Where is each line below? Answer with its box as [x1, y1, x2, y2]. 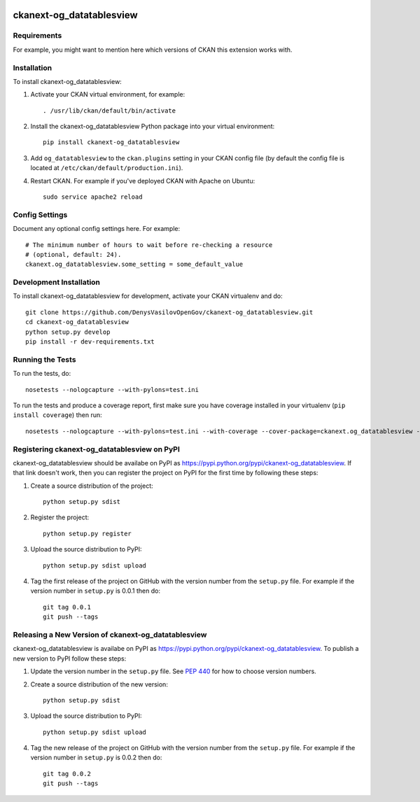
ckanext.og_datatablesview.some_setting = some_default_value [25, 260, 244, 269]
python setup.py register [43, 529, 132, 537]
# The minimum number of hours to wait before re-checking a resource [25, 241, 273, 248]
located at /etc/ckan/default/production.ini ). [30, 164, 183, 172]
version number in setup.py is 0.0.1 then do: [30, 586, 161, 595]
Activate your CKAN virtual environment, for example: [30, 90, 185, 99]
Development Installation [13, 277, 101, 287]
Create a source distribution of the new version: [30, 680, 168, 689]
